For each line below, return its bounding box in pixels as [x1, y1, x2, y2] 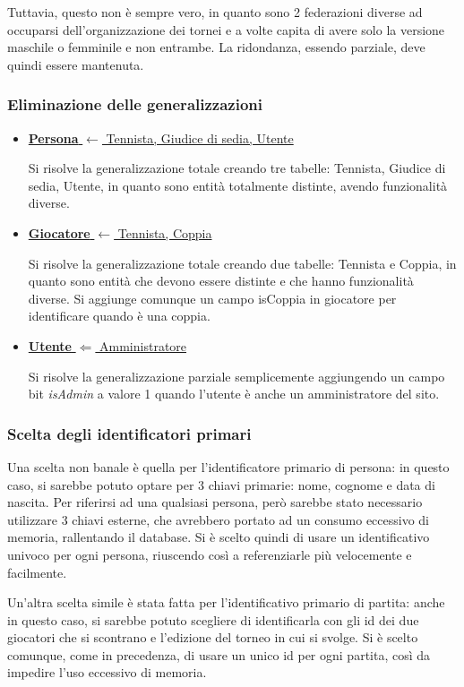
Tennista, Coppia [117, 223, 212, 242]
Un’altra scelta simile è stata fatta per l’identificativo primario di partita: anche [7, 593, 445, 612]
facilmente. [7, 562, 67, 581]
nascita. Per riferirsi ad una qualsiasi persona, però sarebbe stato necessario [7, 493, 423, 511]
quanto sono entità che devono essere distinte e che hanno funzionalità [28, 271, 414, 290]
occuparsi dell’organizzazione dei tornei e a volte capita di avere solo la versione [7, 20, 445, 39]
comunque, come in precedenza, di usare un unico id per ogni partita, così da [7, 645, 431, 664]
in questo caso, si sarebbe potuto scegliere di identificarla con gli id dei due [7, 610, 419, 629]
